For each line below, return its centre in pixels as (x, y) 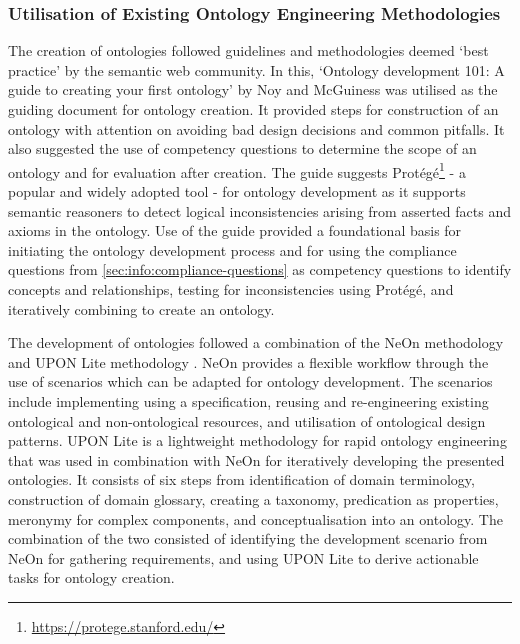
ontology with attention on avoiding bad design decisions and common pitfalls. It (256, 128)
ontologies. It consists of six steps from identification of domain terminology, (241, 479)
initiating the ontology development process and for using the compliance (232, 249)
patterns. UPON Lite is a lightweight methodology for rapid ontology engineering (257, 440)
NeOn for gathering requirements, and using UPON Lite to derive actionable (243, 557)
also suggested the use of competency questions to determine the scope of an (242, 148)
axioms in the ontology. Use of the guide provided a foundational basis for (235, 230)
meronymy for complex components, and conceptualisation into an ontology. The (255, 518)
